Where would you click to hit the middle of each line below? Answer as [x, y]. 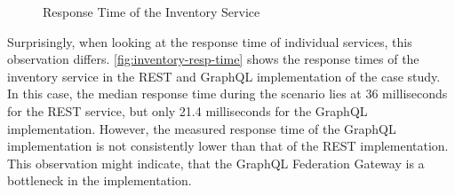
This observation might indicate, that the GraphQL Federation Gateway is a [216, 163]
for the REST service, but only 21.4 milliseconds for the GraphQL [188, 110]
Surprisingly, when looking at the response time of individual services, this [210, 41]
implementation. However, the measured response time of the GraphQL [202, 128]
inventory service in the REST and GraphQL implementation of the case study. [224, 76]
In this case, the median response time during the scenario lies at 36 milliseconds [227, 94]
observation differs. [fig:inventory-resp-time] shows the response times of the [213, 59]
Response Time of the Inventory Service [152, 12]
